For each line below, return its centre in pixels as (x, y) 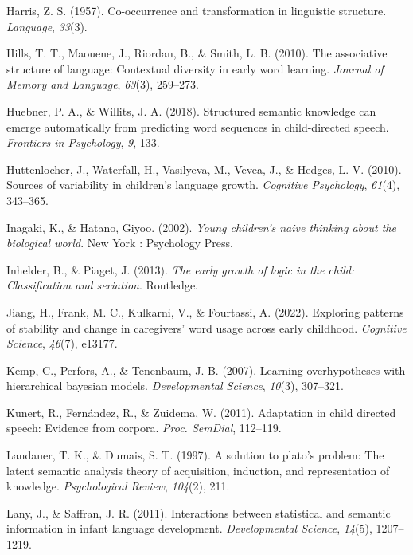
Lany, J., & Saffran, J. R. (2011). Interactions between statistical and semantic (199, 512)
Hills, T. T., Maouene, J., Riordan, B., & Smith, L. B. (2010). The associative (197, 53)
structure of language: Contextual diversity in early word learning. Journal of (195, 68)
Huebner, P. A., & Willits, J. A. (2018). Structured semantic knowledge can (191, 110)
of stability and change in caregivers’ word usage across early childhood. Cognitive (206, 327)
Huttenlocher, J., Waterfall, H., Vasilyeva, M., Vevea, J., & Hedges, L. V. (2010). (204, 169)
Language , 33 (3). (47, 26)
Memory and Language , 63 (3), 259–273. (103, 84)
